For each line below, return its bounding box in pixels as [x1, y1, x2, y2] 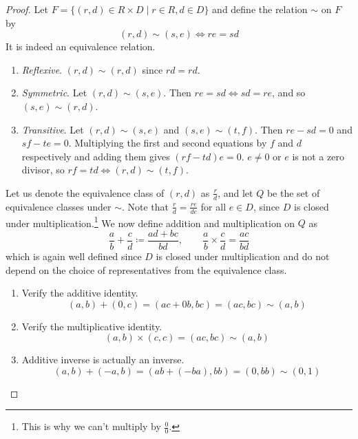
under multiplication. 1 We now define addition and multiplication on [6, 213, 295, 230]
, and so [272, 85, 306, 100]
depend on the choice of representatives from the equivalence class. [6, 262, 287, 277]
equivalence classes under [6, 199, 112, 213]
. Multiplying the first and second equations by [68, 136, 267, 150]
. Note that [121, 199, 169, 213]
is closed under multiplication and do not [156, 248, 330, 263]
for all [200, 199, 227, 213]
